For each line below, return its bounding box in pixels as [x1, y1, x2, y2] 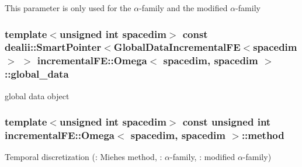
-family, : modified [169, 151, 235, 163]
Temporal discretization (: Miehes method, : [5, 151, 162, 163]
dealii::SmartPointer [5, 40, 102, 54]
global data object [5, 89, 70, 102]
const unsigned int [182, 114, 271, 129]
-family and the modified [139, 2, 228, 13]
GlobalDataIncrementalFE [113, 40, 241, 54]
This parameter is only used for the [5, 2, 131, 13]
